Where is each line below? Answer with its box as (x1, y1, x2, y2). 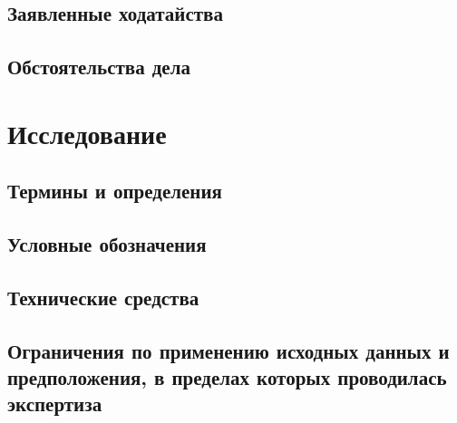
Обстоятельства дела (7, 53, 190, 81)
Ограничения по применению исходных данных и (7, 336, 450, 364)
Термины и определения (7, 177, 222, 205)
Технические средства (7, 283, 199, 311)
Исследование (7, 114, 167, 151)
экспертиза (7, 389, 102, 418)
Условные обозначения (7, 230, 207, 258)
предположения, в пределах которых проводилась (7, 363, 447, 391)
